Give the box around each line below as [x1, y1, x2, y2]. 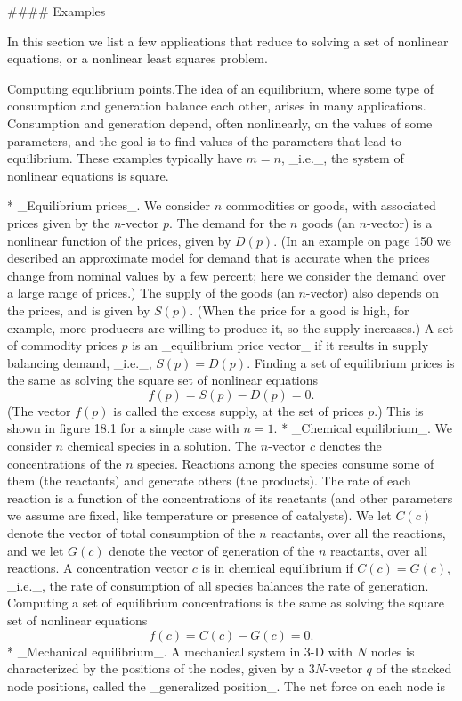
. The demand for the [169, 213, 287, 232]
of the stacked [376, 659, 452, 678]
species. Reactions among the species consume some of [137, 453, 434, 472]
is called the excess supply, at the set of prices [113, 401, 364, 420]
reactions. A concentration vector [7, 558, 189, 577]
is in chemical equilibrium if [201, 558, 353, 577]
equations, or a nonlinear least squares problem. [7, 49, 268, 68]
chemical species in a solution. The [67, 436, 257, 455]
